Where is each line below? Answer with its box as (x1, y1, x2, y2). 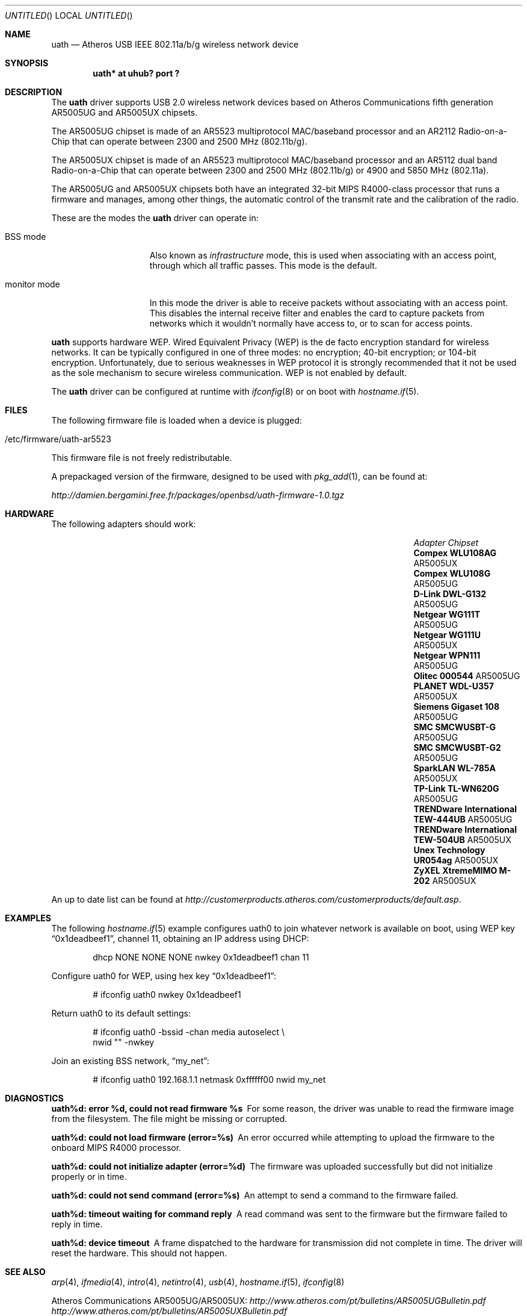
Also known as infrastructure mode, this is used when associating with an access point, (149, 250, 497, 260)
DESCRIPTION (5, 87, 63, 97)
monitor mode (5, 279, 60, 289)
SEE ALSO (5, 1267, 46, 1277)
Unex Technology (413, 845, 485, 855)
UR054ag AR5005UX (413, 855, 499, 865)
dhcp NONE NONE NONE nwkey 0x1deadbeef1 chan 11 (93, 952, 309, 962)
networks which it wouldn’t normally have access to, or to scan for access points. (149, 318, 473, 328)
